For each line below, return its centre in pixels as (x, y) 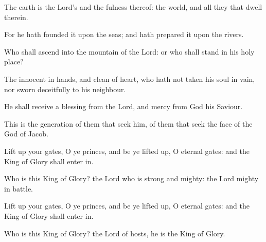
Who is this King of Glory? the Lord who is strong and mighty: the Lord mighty (131, 178)
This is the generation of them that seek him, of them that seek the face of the (128, 123)
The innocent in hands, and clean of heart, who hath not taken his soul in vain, (130, 79)
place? (14, 62)
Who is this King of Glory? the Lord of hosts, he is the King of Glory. (115, 233)
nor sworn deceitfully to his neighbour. (65, 89)
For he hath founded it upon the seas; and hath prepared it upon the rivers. (124, 34)
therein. (16, 17)
